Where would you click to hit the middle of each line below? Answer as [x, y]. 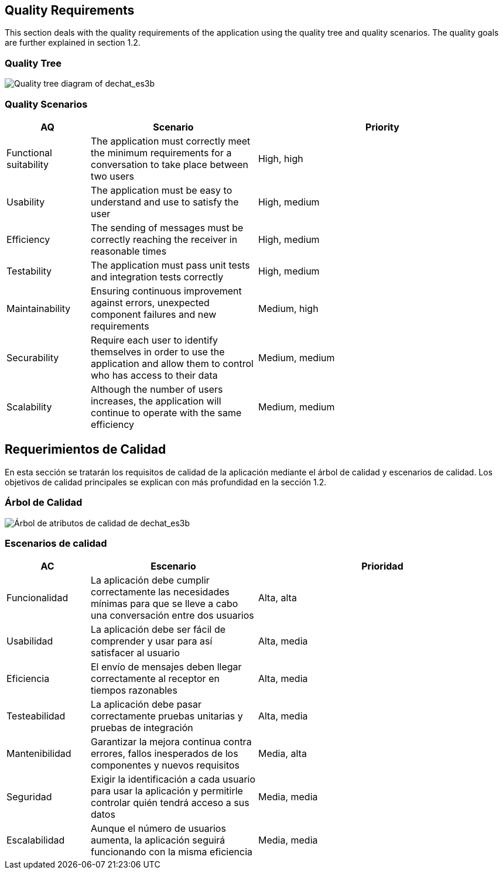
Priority [382, 127]
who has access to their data [154, 375]
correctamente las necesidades [160, 592]
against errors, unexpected [150, 302]
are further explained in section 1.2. [73, 43]
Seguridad [29, 797]
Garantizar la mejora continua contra [171, 742]
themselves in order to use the [158, 352]
